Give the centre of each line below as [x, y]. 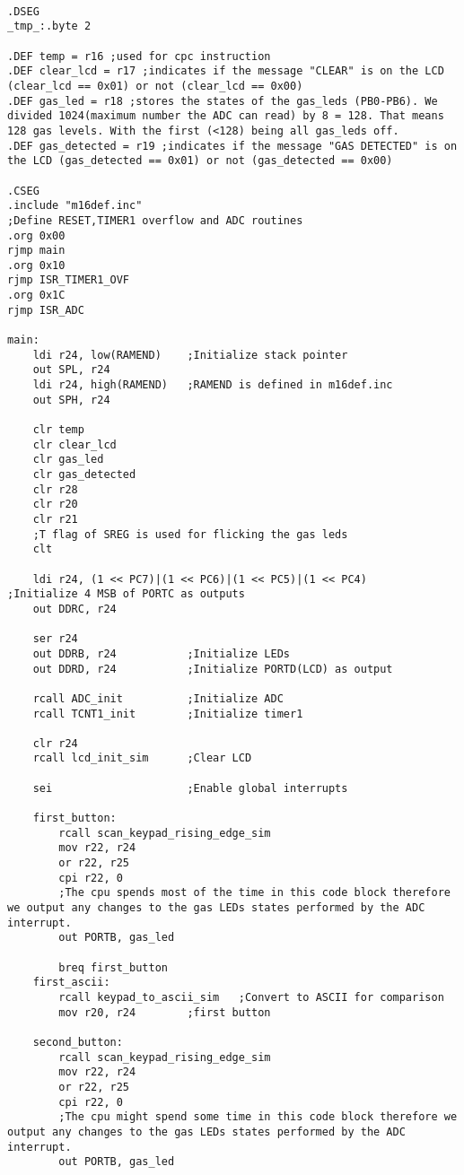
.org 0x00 [36, 235]
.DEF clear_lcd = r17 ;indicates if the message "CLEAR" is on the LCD [226, 71]
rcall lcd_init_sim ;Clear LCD [142, 758]
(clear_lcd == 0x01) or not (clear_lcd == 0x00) [155, 86]
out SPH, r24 [71, 400]
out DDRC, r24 [74, 609]
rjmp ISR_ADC [46, 310]
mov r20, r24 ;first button [165, 1012]
